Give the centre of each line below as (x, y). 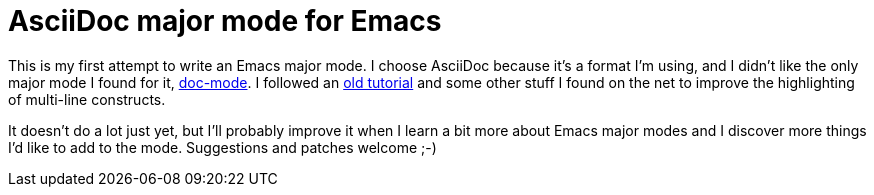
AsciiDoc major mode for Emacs (225, 21)
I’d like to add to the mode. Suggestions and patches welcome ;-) (222, 147)
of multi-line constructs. (87, 99)
